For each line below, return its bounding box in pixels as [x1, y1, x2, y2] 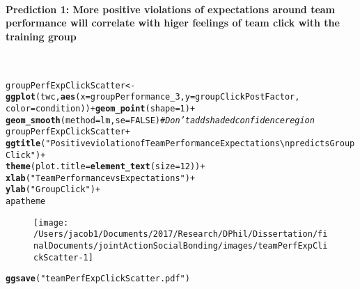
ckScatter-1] [33, 252, 93, 263]
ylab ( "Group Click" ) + [6, 185, 101, 195]
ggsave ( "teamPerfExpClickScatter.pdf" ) [6, 274, 190, 284]
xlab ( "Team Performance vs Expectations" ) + [6, 173, 196, 183]
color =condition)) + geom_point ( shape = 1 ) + [6, 103, 196, 114]
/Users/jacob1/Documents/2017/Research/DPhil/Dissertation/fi [33, 229, 328, 240]
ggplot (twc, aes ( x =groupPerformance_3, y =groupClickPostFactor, [6, 92, 300, 102]
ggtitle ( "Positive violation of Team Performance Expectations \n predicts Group [6, 138, 355, 148]
